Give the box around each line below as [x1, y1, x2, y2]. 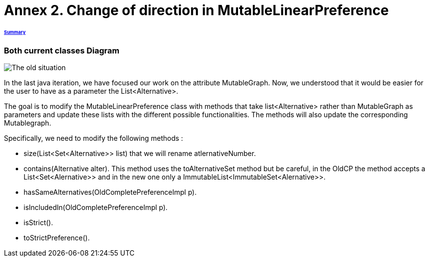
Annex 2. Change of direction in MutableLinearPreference [4, 2, 389, 19]
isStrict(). [24, 218, 53, 227]
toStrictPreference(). [24, 234, 90, 242]
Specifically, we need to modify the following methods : [4, 134, 183, 143]
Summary [4, 29, 26, 35]
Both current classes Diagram [4, 45, 120, 55]
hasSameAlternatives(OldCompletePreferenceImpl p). [24, 188, 197, 197]
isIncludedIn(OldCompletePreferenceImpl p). [24, 203, 168, 212]
